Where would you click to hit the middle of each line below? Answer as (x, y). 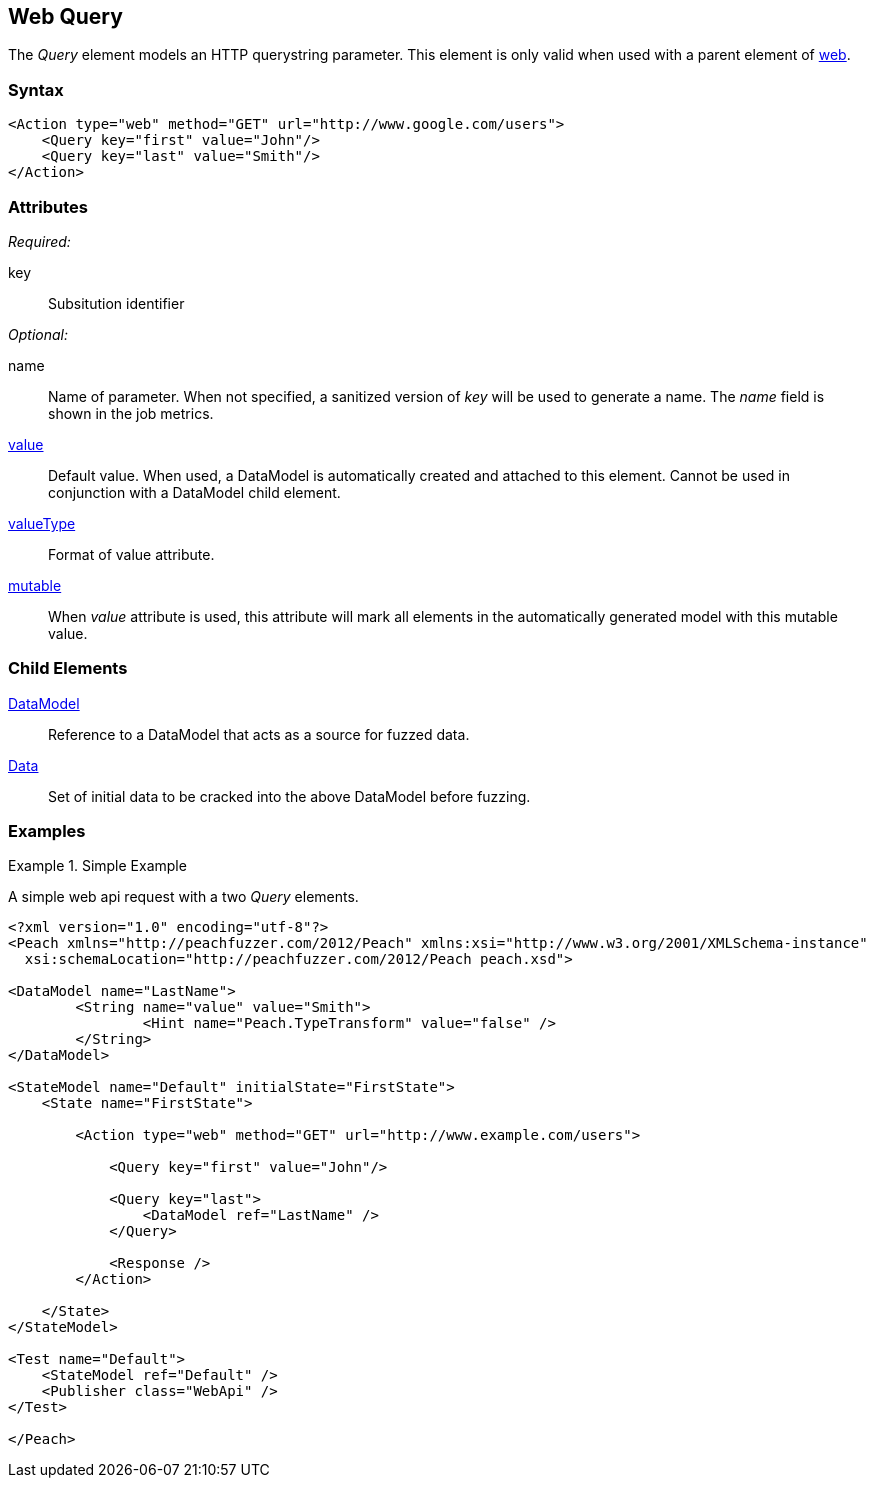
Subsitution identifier (116, 303)
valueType (42, 523)
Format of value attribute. (131, 554)
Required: (39, 241)
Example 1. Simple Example (97, 866)
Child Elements (68, 668)
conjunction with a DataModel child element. (194, 492)
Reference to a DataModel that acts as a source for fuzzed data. (259, 734)
